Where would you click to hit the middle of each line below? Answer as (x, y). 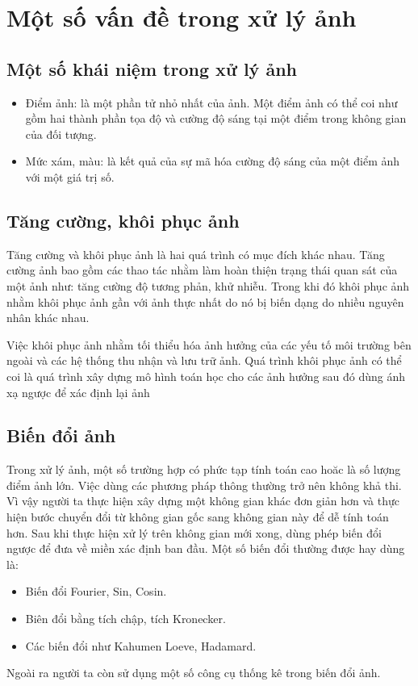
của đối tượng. (61, 134)
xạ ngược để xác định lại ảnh (78, 392)
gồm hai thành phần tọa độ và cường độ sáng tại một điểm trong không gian (216, 118)
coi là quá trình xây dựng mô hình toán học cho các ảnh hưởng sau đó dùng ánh (206, 376)
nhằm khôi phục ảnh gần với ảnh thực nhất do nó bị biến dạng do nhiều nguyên (205, 301)
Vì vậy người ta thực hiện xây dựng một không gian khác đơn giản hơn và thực (203, 501)
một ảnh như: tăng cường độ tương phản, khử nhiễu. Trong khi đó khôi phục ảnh (208, 285)
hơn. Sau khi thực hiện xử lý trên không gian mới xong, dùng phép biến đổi (194, 532)
